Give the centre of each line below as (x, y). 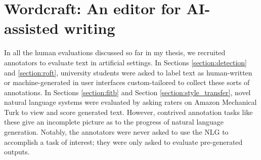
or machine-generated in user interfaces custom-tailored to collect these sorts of (127, 82)
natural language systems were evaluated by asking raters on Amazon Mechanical (130, 102)
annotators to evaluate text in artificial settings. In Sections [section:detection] (125, 62)
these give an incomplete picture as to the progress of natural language (114, 122)
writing (90, 28)
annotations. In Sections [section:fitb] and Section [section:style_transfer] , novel (127, 92)
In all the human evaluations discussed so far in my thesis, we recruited (115, 52)
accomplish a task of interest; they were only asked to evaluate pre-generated (123, 142)
